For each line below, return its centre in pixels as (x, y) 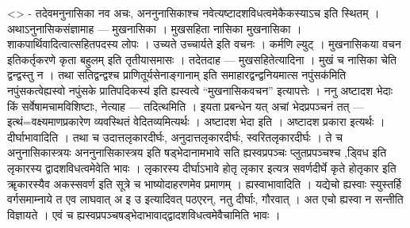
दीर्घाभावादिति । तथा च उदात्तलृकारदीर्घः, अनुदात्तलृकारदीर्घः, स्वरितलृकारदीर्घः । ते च (175, 137)
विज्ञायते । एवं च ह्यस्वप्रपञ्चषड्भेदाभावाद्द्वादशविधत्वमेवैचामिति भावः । (144, 214)
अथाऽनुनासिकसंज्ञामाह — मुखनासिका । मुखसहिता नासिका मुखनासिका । (155, 28)
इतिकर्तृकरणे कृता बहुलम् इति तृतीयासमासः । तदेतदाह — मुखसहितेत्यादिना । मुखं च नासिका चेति (202, 59)
